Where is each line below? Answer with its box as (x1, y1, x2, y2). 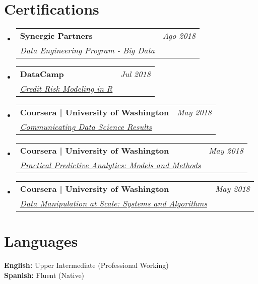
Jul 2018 (120, 68, 151, 80)
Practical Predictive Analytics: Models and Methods (20, 159, 201, 171)
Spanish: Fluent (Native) (4, 269, 85, 280)
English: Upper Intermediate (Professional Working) (4, 260, 169, 270)
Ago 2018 (162, 30, 196, 42)
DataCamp (20, 68, 64, 80)
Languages (4, 231, 78, 251)
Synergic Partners (20, 30, 93, 42)
